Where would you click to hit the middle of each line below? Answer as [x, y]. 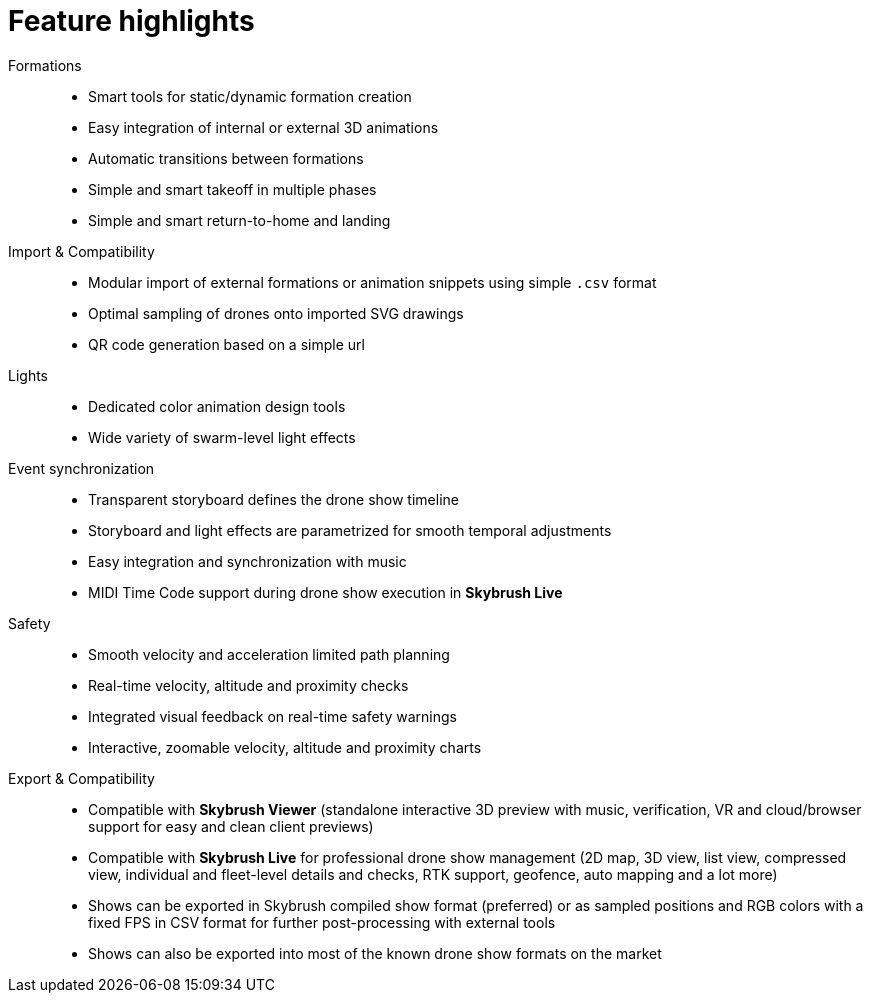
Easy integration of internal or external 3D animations [263, 127]
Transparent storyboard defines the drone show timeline [273, 499]
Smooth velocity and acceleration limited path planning [269, 654]
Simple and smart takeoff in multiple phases [232, 189]
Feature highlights [131, 21]
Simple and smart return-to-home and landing [239, 220]
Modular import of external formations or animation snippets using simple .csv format [372, 282]
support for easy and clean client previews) [231, 826]
